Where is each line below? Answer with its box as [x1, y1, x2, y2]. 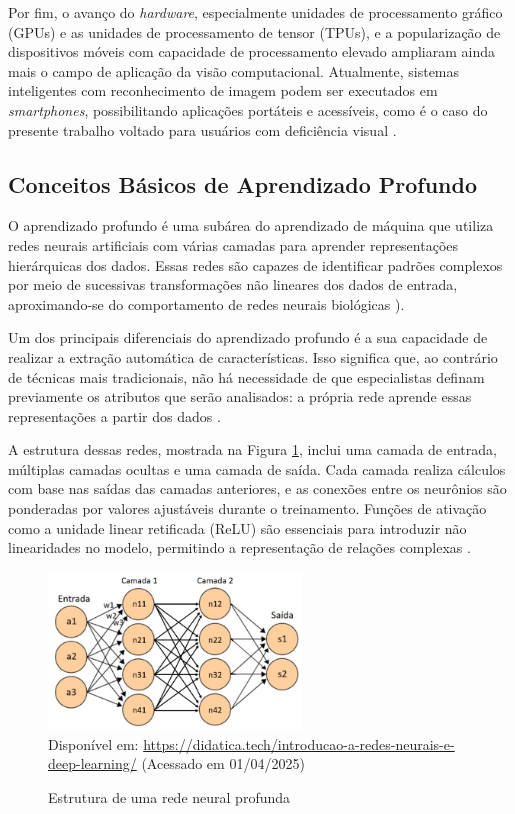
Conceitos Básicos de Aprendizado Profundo [8, 168, 478, 199]
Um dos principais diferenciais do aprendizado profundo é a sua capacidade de [8, 327, 488, 348]
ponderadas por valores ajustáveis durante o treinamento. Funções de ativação [8, 498, 487, 519]
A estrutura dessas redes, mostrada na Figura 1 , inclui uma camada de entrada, [8, 439, 497, 460]
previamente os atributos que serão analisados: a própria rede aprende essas [8, 386, 472, 407]
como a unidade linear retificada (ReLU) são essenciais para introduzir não [8, 517, 467, 538]
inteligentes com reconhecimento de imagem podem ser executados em [8, 80, 438, 101]
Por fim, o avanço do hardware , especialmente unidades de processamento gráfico [8, 2, 503, 22]
